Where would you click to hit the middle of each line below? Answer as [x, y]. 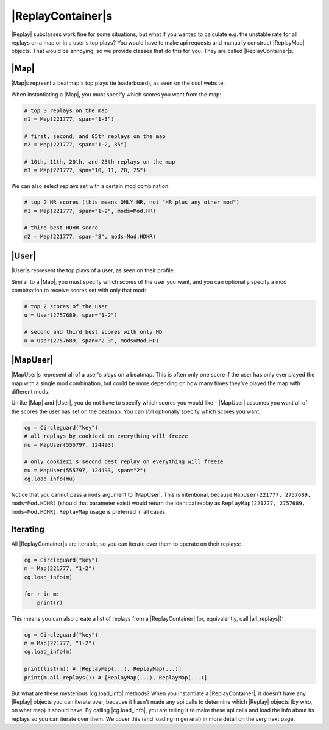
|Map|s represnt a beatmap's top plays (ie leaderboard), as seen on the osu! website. [118, 83]
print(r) [50, 602]
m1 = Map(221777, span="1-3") [69, 119]
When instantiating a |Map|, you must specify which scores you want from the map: [116, 94]
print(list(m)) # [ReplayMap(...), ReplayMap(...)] [103, 669]
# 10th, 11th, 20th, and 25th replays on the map [100, 161]
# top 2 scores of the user [66, 306]
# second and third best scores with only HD [93, 332]
